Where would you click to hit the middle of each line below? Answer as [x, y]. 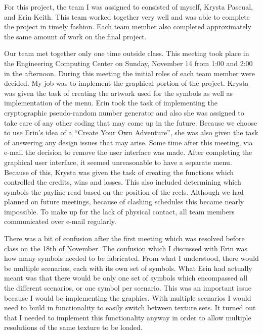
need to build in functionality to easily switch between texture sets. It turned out [130, 308]
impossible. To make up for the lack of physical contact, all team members [119, 211]
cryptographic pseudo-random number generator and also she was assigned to [124, 112]
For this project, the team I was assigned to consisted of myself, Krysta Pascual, [128, 7]
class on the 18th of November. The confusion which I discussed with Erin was [126, 248]
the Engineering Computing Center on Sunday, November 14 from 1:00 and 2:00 [128, 63]
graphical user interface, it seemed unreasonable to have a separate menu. [118, 162]
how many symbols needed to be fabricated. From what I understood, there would [131, 258]
